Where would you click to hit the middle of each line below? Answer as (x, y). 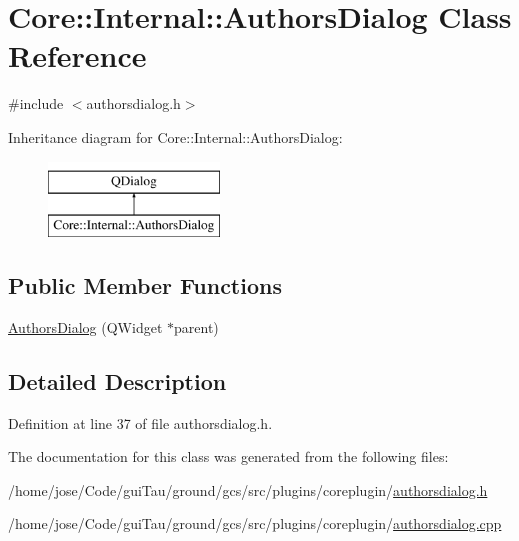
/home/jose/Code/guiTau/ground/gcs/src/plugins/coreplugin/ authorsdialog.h (248, 489)
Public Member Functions (145, 285)
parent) (196, 326)
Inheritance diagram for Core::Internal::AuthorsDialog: (175, 136)
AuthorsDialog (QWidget (85, 326)
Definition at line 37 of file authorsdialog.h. (140, 422)
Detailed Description (117, 380)
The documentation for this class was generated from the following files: (228, 456)
